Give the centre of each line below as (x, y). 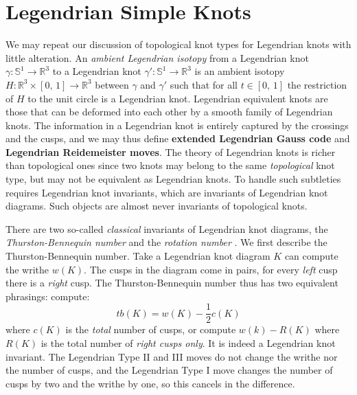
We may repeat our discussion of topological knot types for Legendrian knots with (178, 44)
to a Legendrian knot (97, 71)
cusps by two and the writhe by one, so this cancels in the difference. (150, 383)
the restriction (317, 84)
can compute (311, 256)
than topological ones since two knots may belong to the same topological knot (170, 165)
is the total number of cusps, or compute (151, 329)
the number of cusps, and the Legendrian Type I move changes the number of (169, 370)
